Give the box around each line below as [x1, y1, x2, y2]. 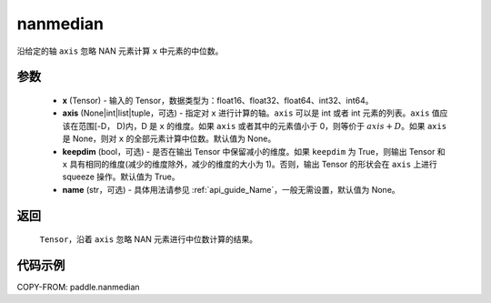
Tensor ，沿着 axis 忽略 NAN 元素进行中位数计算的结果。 [39, 234, 258, 245]
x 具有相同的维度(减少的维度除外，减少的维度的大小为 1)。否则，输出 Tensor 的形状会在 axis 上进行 [62, 158, 438, 169]
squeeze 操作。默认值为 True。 [62, 171, 180, 182]
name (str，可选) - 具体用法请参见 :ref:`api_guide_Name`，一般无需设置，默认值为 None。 [62, 184, 400, 195]
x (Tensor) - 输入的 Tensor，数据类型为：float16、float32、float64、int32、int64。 [62, 95, 374, 106]
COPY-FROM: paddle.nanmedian [16, 282, 140, 292]
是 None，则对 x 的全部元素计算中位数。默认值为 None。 [62, 133, 276, 145]
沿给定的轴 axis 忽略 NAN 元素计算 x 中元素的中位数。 [16, 45, 224, 56]
